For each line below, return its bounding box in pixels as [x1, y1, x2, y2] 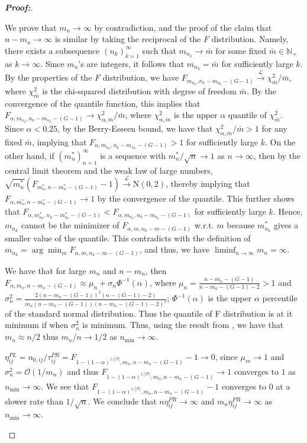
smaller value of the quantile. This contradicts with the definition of [5, 231, 251, 244]
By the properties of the [5, 71, 92, 84]
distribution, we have [102, 71, 179, 84]
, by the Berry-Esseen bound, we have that [57, 122, 213, 134]
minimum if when [5, 318, 69, 331]
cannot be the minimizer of [21, 219, 119, 231]
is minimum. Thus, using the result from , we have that [82, 318, 284, 331]
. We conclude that [88, 394, 157, 407]
